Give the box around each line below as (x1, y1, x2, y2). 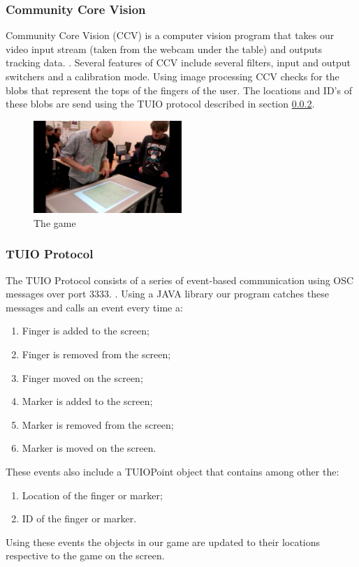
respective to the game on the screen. (6, 548, 165, 563)
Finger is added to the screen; (22, 323, 149, 338)
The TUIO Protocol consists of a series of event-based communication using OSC (6, 272, 354, 287)
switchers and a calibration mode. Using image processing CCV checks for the (6, 69, 339, 83)
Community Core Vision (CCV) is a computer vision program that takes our (6, 28, 335, 43)
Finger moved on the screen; (22, 370, 143, 385)
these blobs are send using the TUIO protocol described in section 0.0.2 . (6, 96, 315, 111)
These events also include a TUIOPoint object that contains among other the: (6, 464, 339, 479)
